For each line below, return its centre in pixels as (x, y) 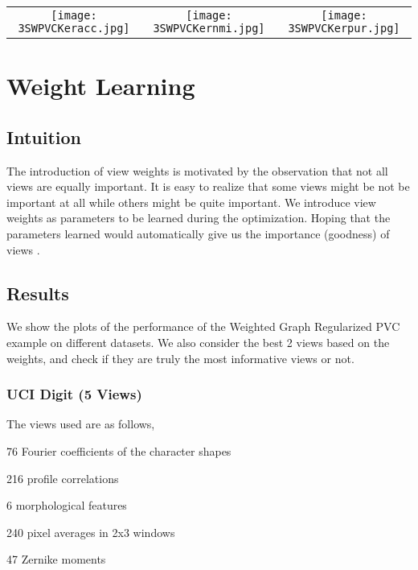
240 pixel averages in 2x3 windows (91, 532)
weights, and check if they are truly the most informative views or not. (180, 358)
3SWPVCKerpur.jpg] (344, 28)
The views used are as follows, (81, 424)
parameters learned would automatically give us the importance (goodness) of (198, 233)
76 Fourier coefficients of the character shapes (119, 450)
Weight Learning (101, 86)
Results (38, 293)
